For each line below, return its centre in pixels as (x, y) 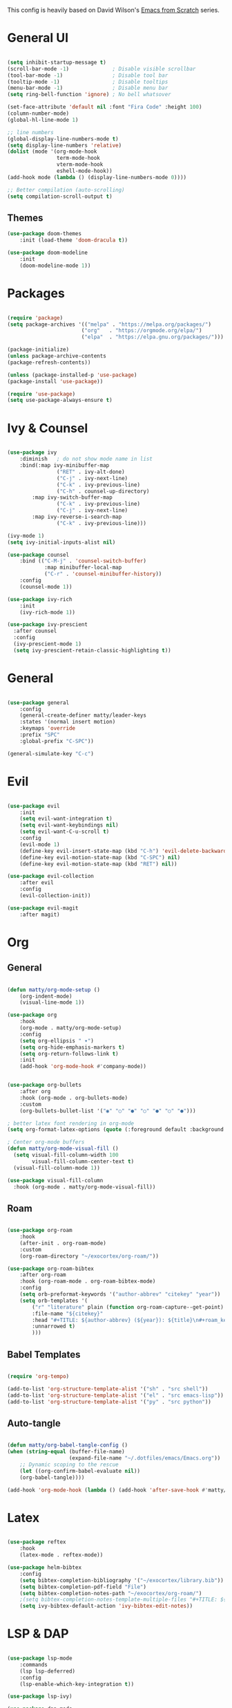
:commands (34, 1664)
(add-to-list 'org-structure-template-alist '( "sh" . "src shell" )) (108, 1389)
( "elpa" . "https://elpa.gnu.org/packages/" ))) (153, 337)
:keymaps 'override (48, 728)
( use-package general (38, 703)
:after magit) (40, 915)
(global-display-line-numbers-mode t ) (63, 139)
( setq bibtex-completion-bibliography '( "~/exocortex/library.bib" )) (122, 1580)
